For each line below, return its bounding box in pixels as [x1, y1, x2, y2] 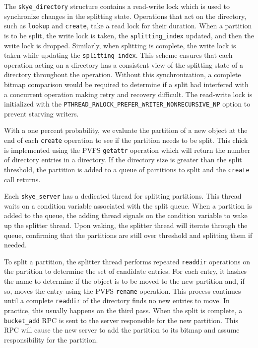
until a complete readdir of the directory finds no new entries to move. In [4, 295, 230, 306]
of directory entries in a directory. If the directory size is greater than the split [4, 154, 242, 165]
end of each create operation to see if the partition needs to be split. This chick [4, 135, 248, 145]
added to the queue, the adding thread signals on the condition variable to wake [4, 210, 248, 221]
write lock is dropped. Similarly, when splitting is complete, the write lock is [4, 40, 236, 50]
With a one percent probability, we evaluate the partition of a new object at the [4, 125, 248, 135]
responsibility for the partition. [4, 334, 98, 345]
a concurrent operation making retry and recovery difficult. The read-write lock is [4, 89, 253, 99]
